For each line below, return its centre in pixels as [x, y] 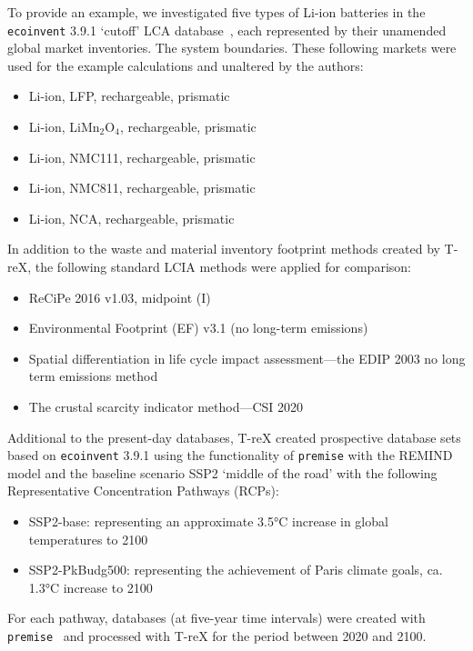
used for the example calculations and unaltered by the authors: [186, 65]
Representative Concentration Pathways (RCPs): [143, 491]
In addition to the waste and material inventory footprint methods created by [224, 249]
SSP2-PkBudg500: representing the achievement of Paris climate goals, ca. [236, 570]
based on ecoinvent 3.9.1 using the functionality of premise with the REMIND [230, 455]
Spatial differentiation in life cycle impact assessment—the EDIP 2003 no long [247, 358]
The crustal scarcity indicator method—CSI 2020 [166, 406]
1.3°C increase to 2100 [91, 587]
